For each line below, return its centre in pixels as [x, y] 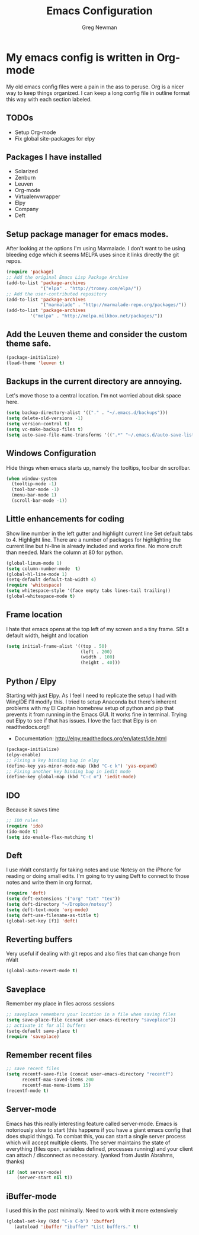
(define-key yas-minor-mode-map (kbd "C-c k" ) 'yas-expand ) [82, 766]
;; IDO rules [22, 821]
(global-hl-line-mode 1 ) [37, 574]
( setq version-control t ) [38, 424]
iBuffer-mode [31, 1196]
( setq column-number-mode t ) [44, 569]
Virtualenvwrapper [37, 196]
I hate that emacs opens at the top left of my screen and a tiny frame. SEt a [97, 629]
